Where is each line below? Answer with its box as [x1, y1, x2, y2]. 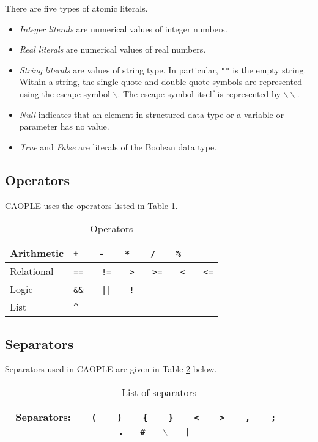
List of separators [122, 385, 196, 399]
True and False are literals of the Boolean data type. [19, 140, 217, 153]
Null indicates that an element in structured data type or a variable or [19, 108, 284, 120]
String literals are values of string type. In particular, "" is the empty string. [19, 63, 306, 76]
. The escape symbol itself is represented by [117, 87, 281, 100]
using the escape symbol [19, 87, 110, 100]
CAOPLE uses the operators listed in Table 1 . [5, 199, 178, 212]
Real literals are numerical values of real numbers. [19, 43, 206, 56]
